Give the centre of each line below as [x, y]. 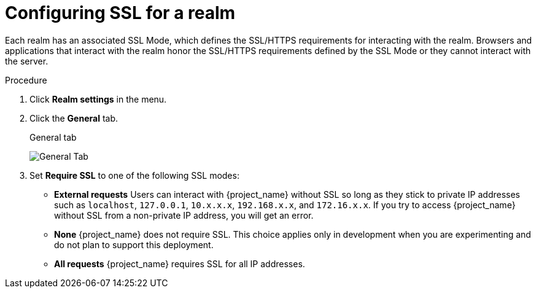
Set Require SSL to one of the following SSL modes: [134, 175]
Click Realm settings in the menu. [98, 99]
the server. [27, 61]
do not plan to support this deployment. [134, 244]
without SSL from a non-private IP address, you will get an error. [184, 215]
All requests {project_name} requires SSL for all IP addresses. [180, 264]
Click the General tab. [74, 118]
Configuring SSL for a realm [120, 13]
